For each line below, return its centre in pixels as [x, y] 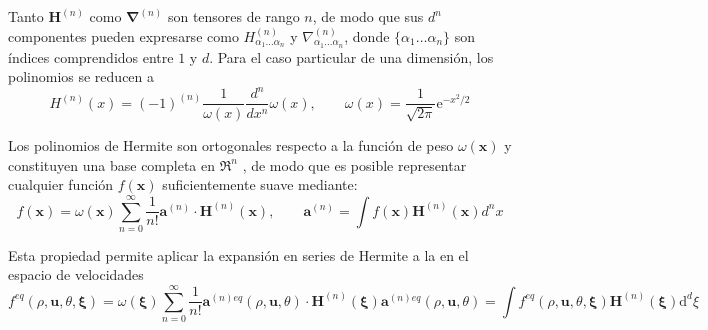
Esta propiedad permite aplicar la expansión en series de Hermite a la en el [238, 254]
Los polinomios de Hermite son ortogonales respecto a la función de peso [231, 144]
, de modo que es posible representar [354, 164]
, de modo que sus [368, 16]
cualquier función [61, 184]
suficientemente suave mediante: [260, 184]
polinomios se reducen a [81, 76]
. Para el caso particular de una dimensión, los [351, 56]
